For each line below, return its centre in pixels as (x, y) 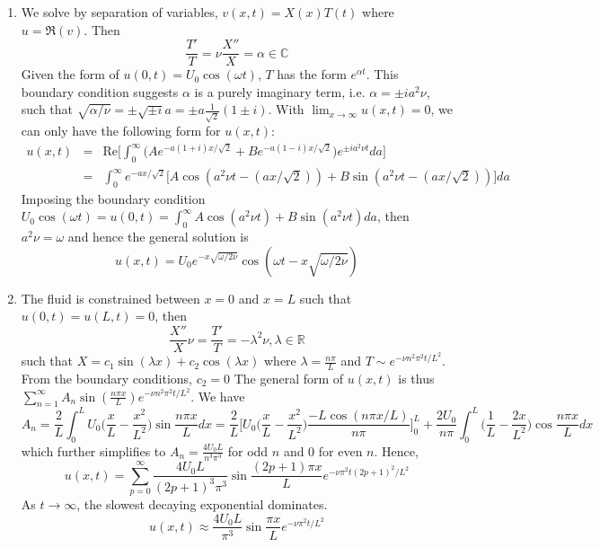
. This (382, 74)
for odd (248, 450)
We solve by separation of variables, (119, 12)
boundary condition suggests (100, 91)
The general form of (289, 378)
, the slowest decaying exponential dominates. (202, 503)
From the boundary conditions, (106, 378)
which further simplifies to (93, 450)
